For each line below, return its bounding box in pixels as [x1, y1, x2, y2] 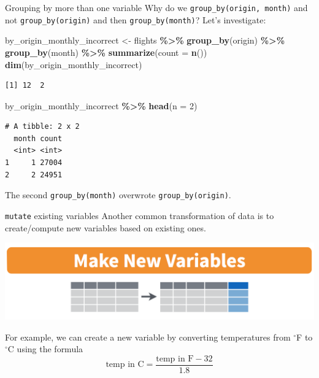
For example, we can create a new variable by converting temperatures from [5, 330, 291, 343]
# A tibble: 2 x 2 [5, 122, 80, 131]
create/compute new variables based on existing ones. [5, 221, 206, 234]
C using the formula [7, 342, 83, 355]
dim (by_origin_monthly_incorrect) [5, 58, 142, 71]
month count [13, 134, 63, 143]
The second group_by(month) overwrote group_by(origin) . [5, 188, 231, 201]
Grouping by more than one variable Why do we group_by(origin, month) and [5, 1, 308, 13]
